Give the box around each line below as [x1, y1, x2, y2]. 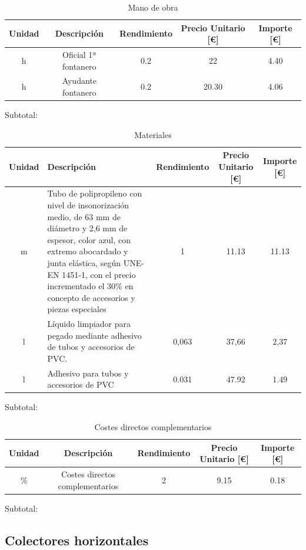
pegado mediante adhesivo [47, 329, 142, 341]
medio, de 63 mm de [47, 210, 121, 222]
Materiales [134, 128, 172, 140]
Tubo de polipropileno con [47, 187, 142, 199]
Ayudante [62, 74, 97, 87]
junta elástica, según [47, 256, 121, 269]
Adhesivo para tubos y [47, 366, 129, 379]
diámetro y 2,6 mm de [47, 222, 128, 234]
